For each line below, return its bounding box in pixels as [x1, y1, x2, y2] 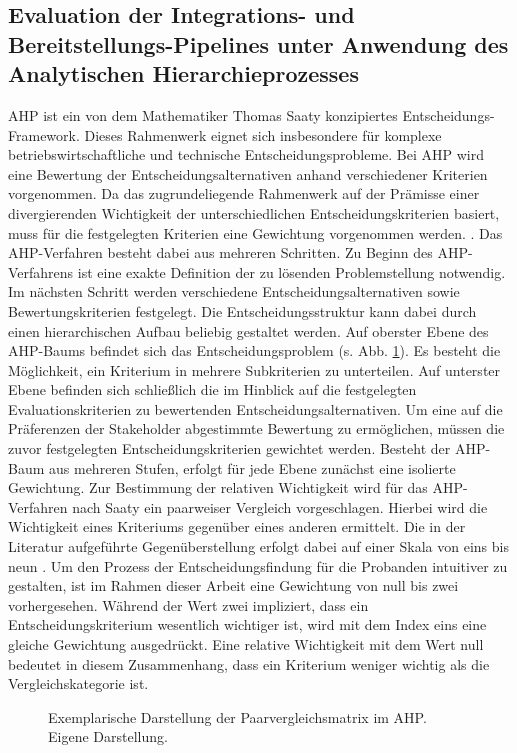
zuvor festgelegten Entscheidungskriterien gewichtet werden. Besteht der [8, 438, 451, 459]
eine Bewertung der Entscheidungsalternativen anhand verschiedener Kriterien [8, 163, 488, 184]
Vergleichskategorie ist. [8, 673, 149, 694]
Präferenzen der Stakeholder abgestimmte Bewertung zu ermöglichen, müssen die [8, 418, 505, 439]
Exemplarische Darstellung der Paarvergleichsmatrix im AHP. [48, 706, 427, 727]
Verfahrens [8, 261, 74, 282]
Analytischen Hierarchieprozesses [8, 58, 359, 89]
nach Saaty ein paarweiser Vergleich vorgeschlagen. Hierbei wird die [72, 496, 488, 517]
